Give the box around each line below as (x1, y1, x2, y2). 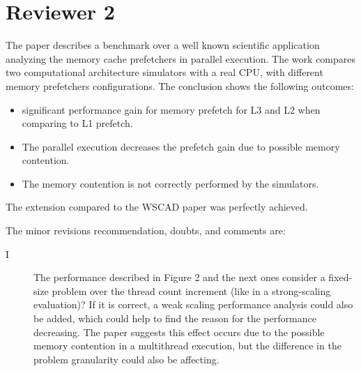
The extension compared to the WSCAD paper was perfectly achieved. (6, 199, 308, 214)
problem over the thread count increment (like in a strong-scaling (52, 283, 331, 298)
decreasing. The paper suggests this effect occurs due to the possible (33, 324, 325, 339)
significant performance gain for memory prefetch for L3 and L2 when (22, 102, 321, 116)
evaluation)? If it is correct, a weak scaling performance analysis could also (33, 297, 353, 312)
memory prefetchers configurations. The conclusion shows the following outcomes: (6, 78, 354, 93)
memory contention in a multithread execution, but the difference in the (33, 338, 341, 353)
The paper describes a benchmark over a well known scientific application (6, 38, 320, 52)
